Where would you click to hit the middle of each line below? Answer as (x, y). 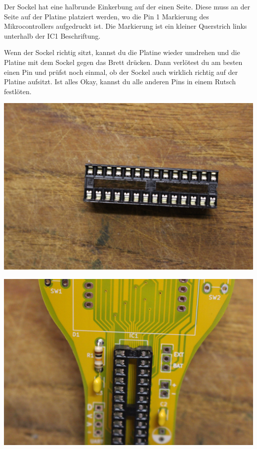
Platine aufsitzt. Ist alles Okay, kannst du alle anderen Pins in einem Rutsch (120, 82)
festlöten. (18, 91)
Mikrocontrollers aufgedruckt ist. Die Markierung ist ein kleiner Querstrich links (126, 26)
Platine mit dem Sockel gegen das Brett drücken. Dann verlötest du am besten (123, 62)
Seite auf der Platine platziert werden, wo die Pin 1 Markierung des (107, 16)
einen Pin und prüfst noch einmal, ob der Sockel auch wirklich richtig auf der (121, 72)
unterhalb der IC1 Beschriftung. (52, 35)
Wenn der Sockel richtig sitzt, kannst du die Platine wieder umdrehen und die (122, 52)
